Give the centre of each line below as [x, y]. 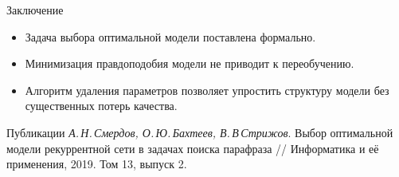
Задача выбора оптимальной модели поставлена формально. [170, 36]
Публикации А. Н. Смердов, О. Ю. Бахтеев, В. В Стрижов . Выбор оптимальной [200, 132]
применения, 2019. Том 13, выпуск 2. [97, 164]
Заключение [35, 10]
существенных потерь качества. [101, 106]
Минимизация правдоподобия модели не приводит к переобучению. [190, 63]
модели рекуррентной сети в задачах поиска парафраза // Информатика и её [193, 148]
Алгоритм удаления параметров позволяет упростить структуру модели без [207, 90]
